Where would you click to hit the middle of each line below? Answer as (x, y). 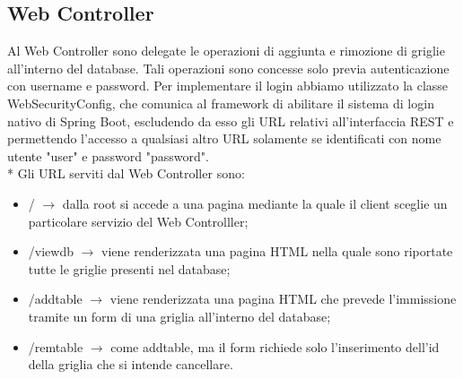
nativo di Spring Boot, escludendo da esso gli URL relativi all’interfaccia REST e (231, 121)
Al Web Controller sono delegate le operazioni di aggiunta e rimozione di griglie (226, 51)
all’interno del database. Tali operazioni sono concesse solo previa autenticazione (228, 68)
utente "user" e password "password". (108, 155)
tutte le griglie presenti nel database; (129, 268)
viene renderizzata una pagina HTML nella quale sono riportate (277, 251)
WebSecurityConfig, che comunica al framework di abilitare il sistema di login (221, 103)
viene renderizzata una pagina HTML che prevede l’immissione (283, 299)
